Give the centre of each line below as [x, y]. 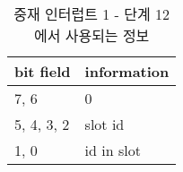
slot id [105, 124]
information [127, 71]
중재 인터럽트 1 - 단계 [82, 14]
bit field [43, 71]
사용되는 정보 [107, 35]
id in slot [113, 150]
